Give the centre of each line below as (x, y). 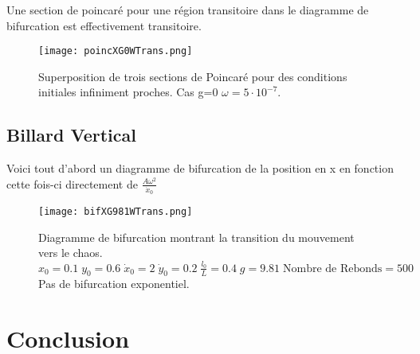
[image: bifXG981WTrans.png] (116, 212)
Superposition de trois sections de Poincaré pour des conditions (193, 76)
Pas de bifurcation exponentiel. (114, 284)
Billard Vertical (71, 135)
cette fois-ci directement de (72, 183)
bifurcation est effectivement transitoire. (104, 25)
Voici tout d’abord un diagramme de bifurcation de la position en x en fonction (200, 168)
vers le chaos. (71, 253)
